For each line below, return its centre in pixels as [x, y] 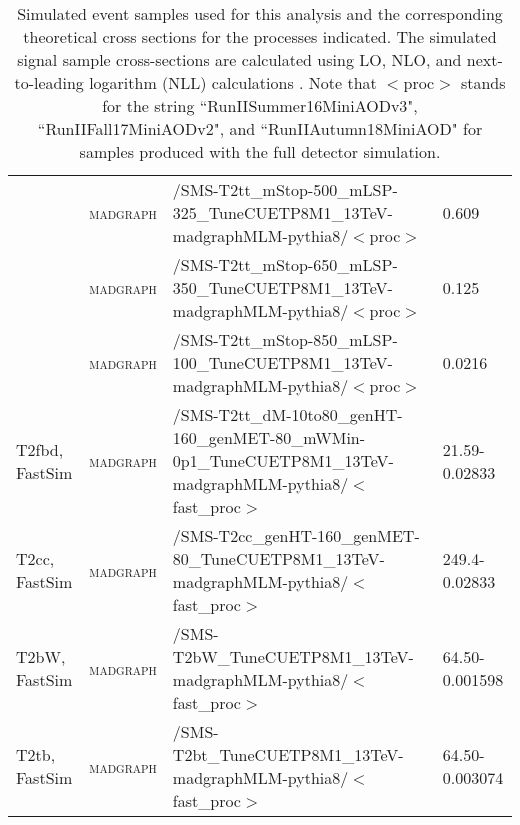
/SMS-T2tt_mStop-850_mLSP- [285, 339]
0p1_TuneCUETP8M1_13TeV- [283, 460]
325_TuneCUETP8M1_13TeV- [282, 212]
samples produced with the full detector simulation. [260, 151]
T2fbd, [40, 449]
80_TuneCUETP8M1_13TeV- [278, 558]
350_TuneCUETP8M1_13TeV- [282, 287]
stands [483, 82]
